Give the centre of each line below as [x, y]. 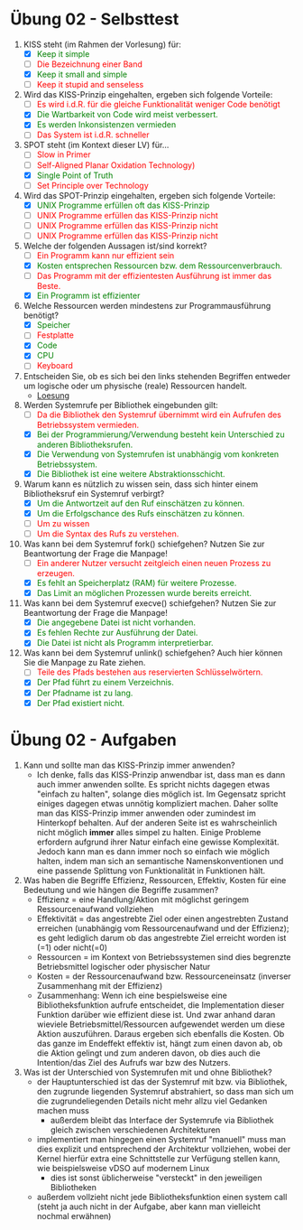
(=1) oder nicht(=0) [72, 947]
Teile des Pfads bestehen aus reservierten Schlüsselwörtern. [150, 672]
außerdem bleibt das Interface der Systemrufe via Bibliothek [162, 1120]
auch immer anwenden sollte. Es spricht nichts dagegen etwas [153, 784]
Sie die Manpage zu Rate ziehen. [84, 663]
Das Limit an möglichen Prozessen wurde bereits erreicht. [144, 593]
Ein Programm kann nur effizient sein [106, 255]
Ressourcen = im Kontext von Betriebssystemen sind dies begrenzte [164, 956]
